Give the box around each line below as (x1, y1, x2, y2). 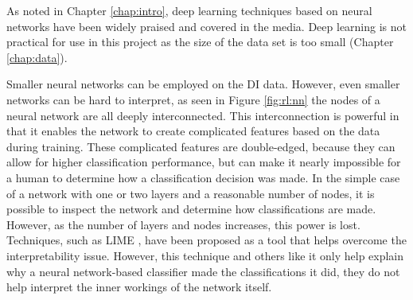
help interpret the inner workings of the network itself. (6, 279, 272, 295)
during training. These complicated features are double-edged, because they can (6, 138, 395, 154)
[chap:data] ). (6, 49, 68, 65)
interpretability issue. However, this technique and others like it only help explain (6, 247, 404, 263)
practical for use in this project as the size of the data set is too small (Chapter (6, 33, 394, 50)
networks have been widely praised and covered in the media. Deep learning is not (6, 18, 407, 34)
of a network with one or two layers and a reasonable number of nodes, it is (6, 185, 375, 201)
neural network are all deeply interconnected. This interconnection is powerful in (6, 107, 399, 123)
